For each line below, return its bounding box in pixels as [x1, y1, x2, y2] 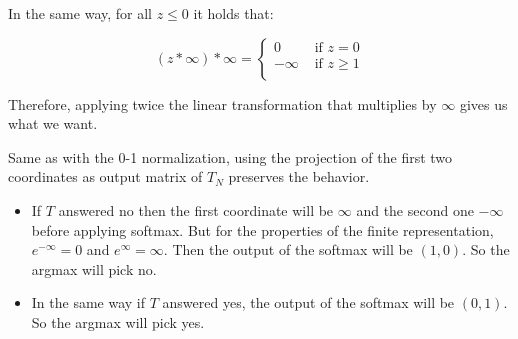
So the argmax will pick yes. [31, 311, 205, 332]
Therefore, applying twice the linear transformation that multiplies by [8, 93, 437, 114]
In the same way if [31, 292, 146, 313]
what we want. [8, 113, 98, 134]
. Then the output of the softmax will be [163, 239, 413, 260]
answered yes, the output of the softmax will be [162, 292, 455, 313]
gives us [459, 93, 508, 114]
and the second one [356, 199, 474, 220]
